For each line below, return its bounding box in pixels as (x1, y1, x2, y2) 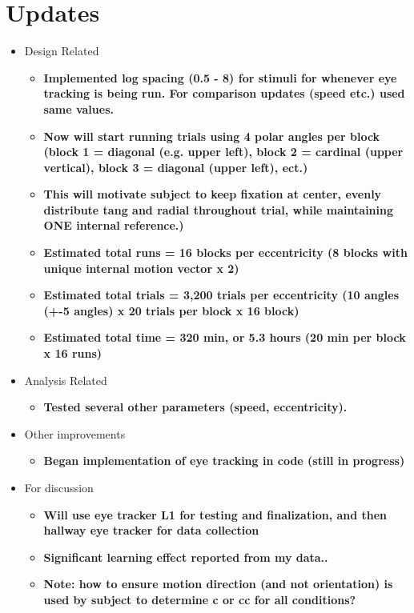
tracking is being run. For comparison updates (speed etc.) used (43, 85, 405, 102)
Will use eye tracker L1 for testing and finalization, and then (43, 506, 388, 523)
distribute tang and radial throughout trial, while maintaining (43, 201, 394, 218)
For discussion (24, 479, 94, 495)
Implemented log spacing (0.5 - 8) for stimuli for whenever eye (43, 69, 397, 86)
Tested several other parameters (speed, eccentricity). (43, 399, 348, 415)
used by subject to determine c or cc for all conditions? (43, 591, 356, 607)
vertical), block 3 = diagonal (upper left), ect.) (43, 158, 308, 175)
